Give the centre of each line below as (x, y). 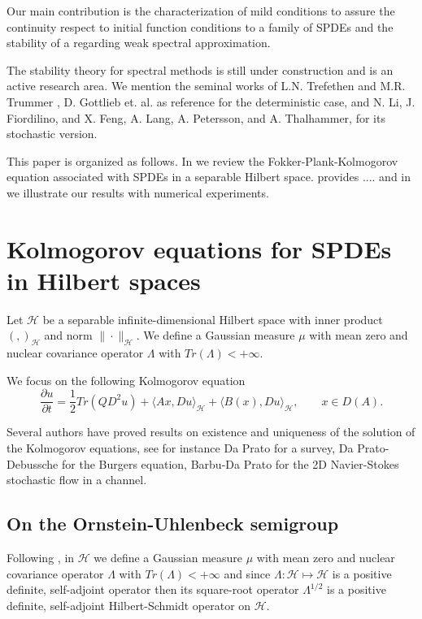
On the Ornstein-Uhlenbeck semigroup (173, 524)
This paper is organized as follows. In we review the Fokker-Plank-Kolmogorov (202, 160)
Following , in (41, 558)
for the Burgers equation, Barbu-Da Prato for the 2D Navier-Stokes (231, 463)
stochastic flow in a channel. (77, 480)
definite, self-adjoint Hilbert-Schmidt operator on (129, 605)
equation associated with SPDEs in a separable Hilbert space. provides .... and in (209, 177)
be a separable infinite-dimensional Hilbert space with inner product (213, 319)
